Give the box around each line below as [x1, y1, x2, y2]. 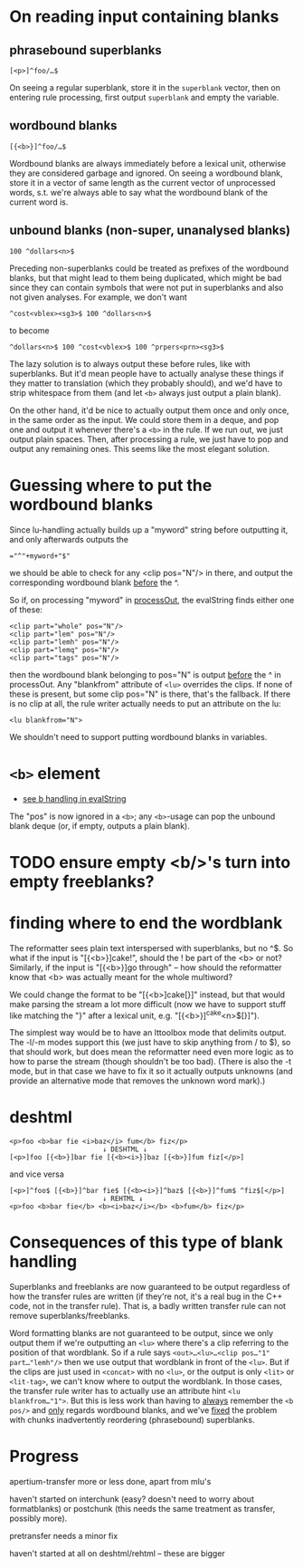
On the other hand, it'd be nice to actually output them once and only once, [9, 405, 289, 416]
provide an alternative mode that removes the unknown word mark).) [9, 1075, 266, 1086]
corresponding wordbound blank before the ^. [9, 577, 180, 588]
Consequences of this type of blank [9, 1232, 283, 1253]
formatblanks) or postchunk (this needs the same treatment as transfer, [9, 1504, 276, 1515]
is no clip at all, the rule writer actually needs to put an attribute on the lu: [9, 697, 282, 708]
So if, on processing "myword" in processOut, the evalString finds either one [9, 594, 295, 605]
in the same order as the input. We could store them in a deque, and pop [9, 414, 279, 425]
